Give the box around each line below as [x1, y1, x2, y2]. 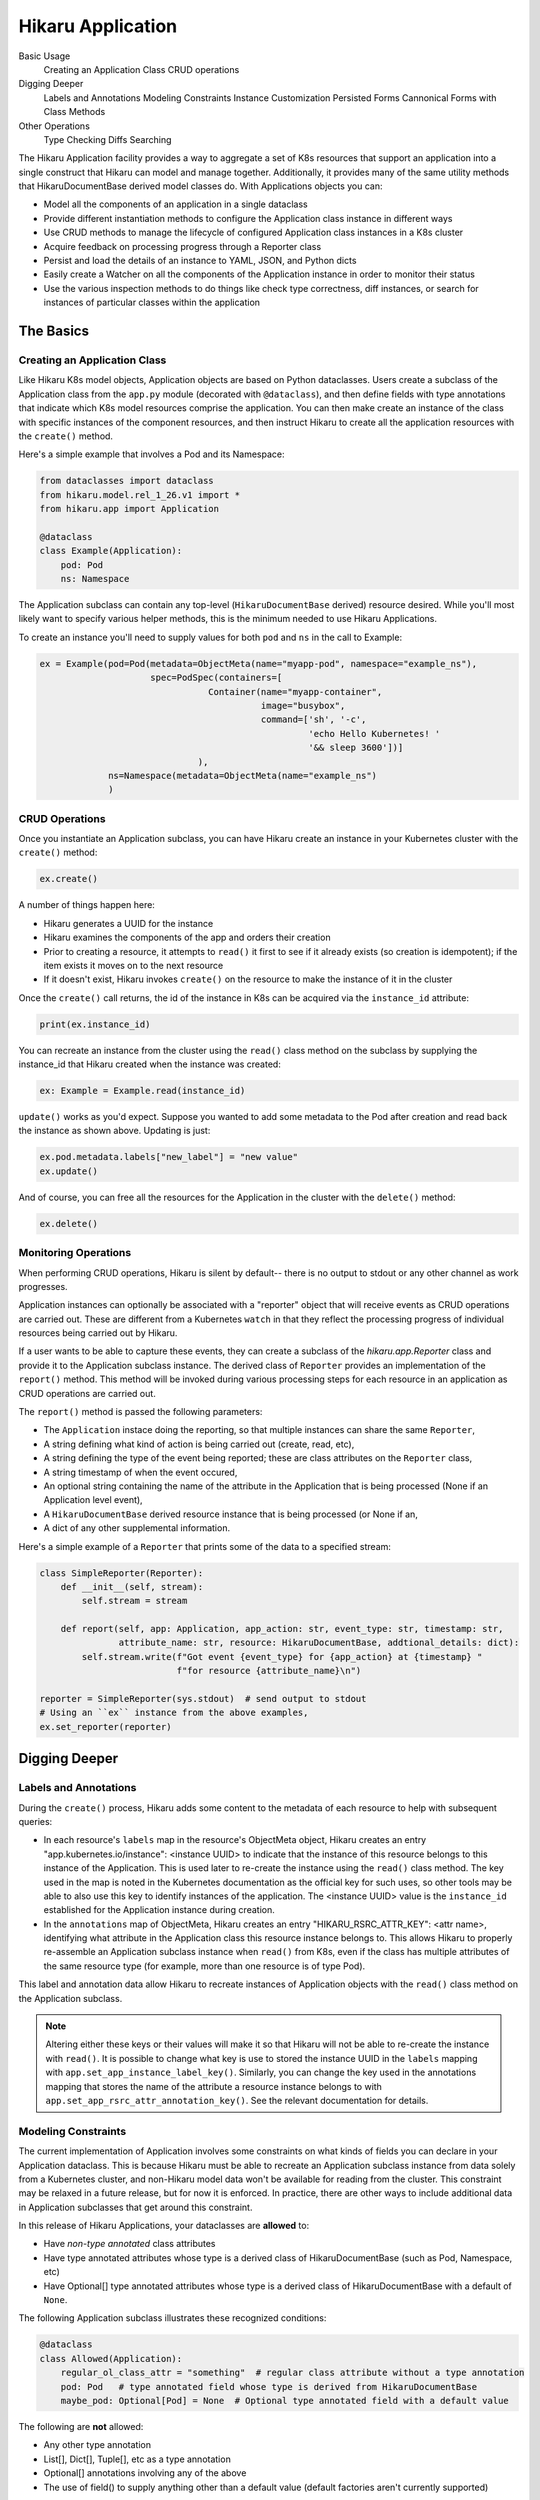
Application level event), [43, 1494, 144, 1506]
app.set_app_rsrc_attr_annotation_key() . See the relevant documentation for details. [45, 2095, 429, 2106]
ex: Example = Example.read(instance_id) [39, 1085, 246, 1097]
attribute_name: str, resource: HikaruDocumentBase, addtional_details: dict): [118, 1637, 520, 1649]
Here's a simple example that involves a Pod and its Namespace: [18, 448, 285, 460]
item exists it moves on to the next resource [43, 959, 224, 971]
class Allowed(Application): [39, 2353, 183, 2364]
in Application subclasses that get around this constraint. [18, 2201, 253, 2213]
